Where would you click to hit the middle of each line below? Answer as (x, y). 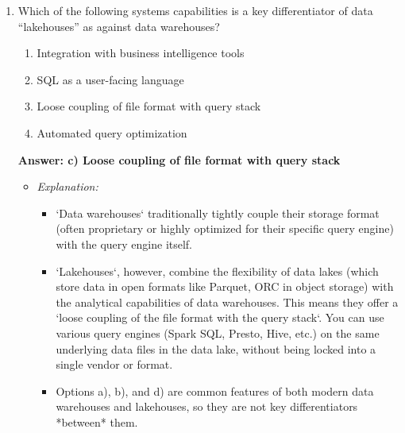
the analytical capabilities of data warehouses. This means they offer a (227, 302)
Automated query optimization (112, 132)
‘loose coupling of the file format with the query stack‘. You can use (220, 317)
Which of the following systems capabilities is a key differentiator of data (195, 10)
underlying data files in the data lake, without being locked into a (216, 348)
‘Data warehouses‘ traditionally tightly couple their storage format (218, 213)
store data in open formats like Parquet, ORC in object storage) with (225, 286)
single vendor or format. (114, 364)
